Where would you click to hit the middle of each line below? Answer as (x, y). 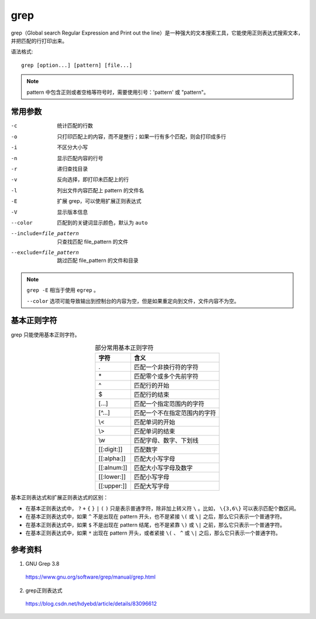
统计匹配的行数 (75, 125)
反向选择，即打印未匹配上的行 (93, 179)
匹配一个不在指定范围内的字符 (175, 413)
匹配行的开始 (152, 386)
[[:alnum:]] (113, 468)
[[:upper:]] (113, 486)
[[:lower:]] (112, 477)
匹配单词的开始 (154, 422)
